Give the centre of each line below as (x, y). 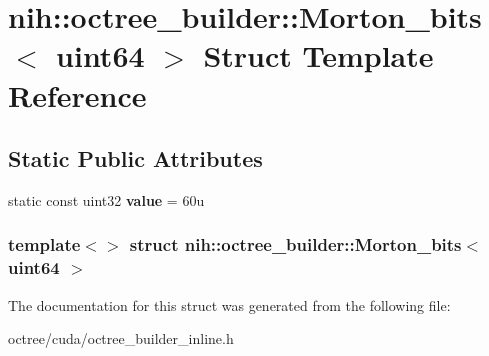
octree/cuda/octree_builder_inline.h (121, 338)
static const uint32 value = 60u (106, 199)
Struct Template (318, 55)
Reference (77, 94)
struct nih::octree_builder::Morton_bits (295, 244)
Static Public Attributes (135, 158)
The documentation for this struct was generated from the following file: (229, 304)
